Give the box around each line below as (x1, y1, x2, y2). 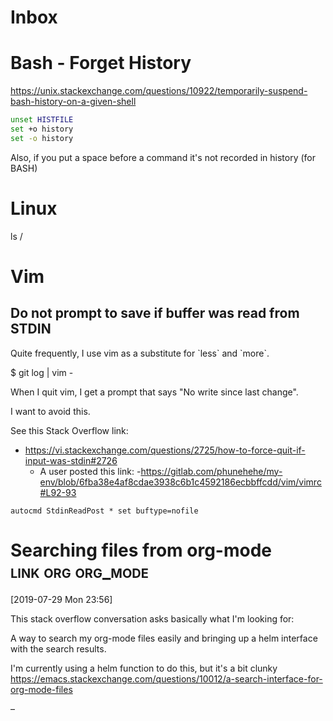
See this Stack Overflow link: (10, 424, 129, 436)
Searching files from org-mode (10, 539, 273, 561)
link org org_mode (10, 560, 149, 583)
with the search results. (10, 642, 107, 655)
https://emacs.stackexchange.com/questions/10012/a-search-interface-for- (10, 672, 323, 685)
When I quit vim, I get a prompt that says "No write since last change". (10, 386, 299, 398)
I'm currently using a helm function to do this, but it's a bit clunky (10, 662, 278, 674)
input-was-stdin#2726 (24, 454, 118, 466)
